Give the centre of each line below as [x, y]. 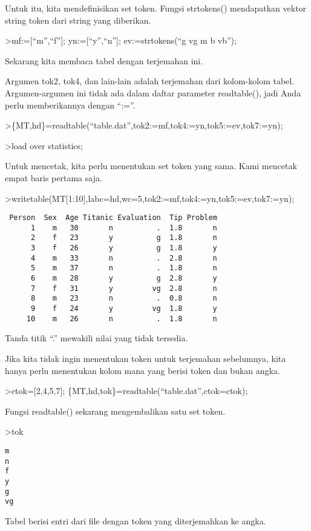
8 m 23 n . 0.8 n [124, 299]
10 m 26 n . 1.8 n [122, 319]
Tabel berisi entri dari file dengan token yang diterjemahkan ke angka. [136, 520]
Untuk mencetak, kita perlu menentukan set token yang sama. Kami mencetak [151, 166]
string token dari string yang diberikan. [78, 20]
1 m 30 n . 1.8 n [124, 228]
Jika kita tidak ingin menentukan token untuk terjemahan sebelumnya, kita [146, 358]
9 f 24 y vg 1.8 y [124, 309]
